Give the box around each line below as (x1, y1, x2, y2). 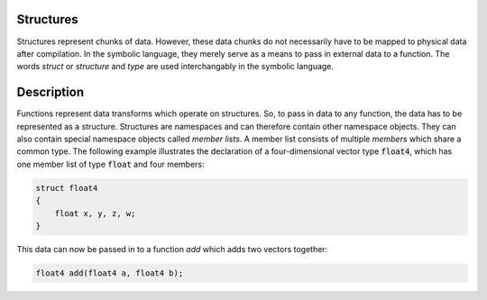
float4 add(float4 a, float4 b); (35, 268, 184, 278)
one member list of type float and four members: (16, 159, 205, 169)
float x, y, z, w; (54, 208, 136, 218)
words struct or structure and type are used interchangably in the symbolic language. (16, 61, 334, 72)
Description (16, 85, 85, 100)
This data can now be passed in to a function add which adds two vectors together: (16, 243, 328, 254)
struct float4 (35, 183, 98, 193)
